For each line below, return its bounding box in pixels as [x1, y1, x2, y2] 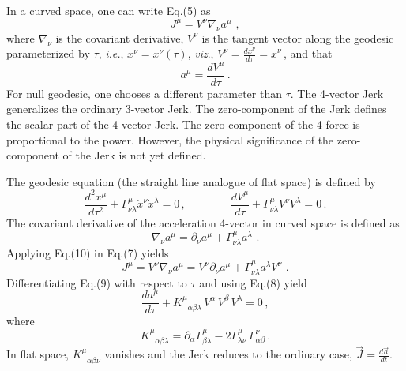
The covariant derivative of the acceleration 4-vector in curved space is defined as [6, 215, 400, 230]
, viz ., [187, 45, 214, 62]
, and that [283, 45, 333, 62]
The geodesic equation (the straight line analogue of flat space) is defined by [6, 173, 376, 189]
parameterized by [6, 45, 90, 62]
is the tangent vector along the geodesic [201, 29, 394, 46]
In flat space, [6, 346, 70, 362]
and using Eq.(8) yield [199, 274, 307, 290]
